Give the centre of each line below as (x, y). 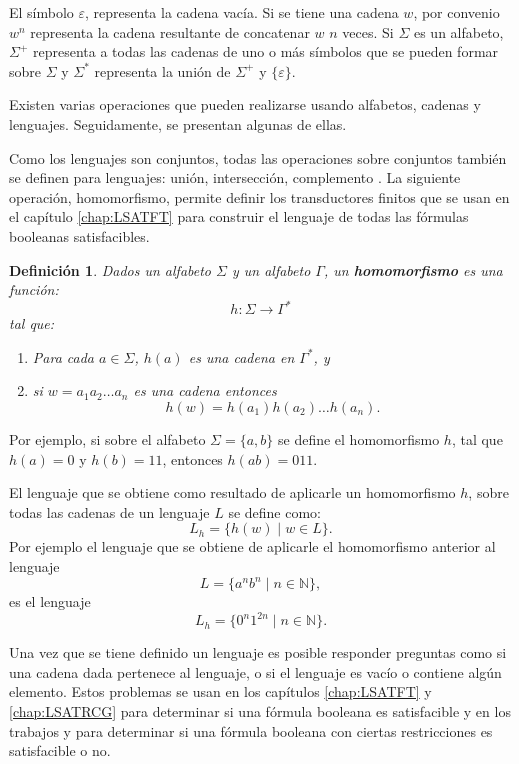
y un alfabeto (271, 269)
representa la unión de (162, 70)
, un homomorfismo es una (413, 269)
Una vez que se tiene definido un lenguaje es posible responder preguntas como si (258, 652)
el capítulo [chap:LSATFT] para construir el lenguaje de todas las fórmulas (239, 216)
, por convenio (456, 12)
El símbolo (41, 12)
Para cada (63, 356)
